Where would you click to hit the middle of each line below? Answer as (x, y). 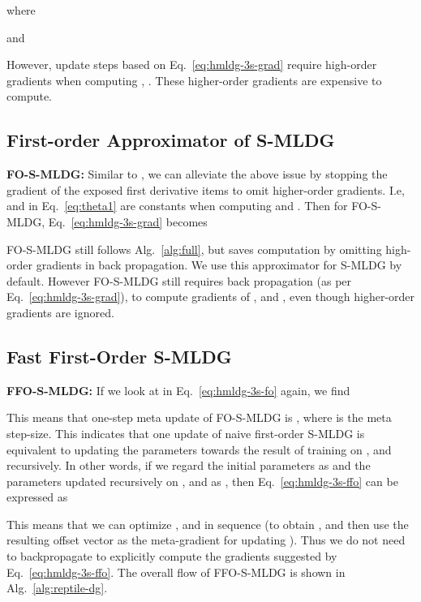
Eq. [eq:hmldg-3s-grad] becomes (128, 221)
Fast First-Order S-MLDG (119, 356)
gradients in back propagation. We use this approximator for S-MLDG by (219, 265)
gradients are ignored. (60, 312)
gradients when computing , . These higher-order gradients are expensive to (194, 80)
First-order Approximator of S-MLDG (171, 140)
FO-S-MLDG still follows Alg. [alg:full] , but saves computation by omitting (194, 249)
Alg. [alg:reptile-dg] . (57, 588)
